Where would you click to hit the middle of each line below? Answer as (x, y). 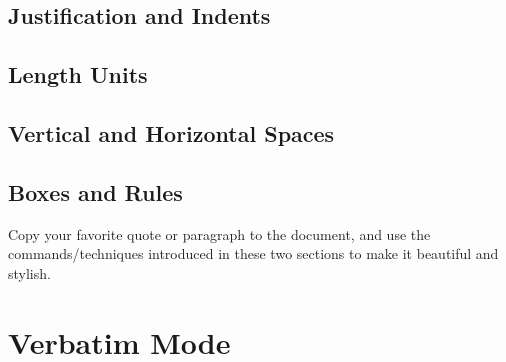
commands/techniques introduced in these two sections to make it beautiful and (253, 253)
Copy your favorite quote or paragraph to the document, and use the (219, 233)
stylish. (29, 272)
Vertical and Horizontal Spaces (171, 132)
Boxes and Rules (95, 191)
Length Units (78, 74)
